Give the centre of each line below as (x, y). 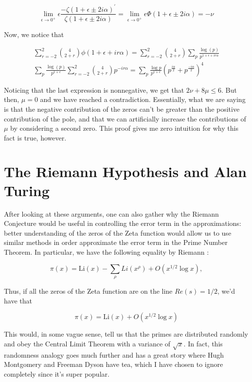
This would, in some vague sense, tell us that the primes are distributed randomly (126, 334)
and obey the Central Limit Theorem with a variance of (87, 343)
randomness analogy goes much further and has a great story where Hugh (114, 354)
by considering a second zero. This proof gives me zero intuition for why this (124, 128)
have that (18, 300)
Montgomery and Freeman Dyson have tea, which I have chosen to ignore (114, 364)
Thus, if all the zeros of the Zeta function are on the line (88, 291)
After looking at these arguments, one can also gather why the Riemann (111, 213)
